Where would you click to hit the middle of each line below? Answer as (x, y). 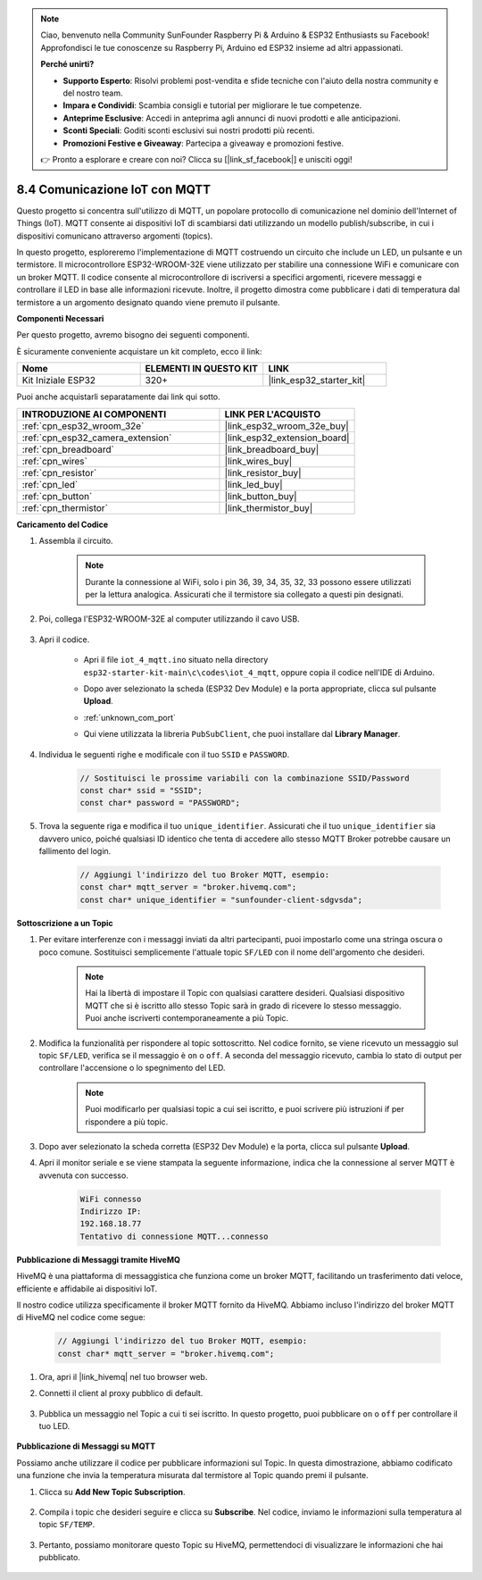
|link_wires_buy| (258, 461)
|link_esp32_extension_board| (287, 438)
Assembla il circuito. (76, 540)
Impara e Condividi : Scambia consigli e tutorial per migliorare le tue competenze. (212, 105)
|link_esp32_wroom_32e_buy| (287, 426)
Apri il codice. (64, 640)
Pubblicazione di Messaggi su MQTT (86, 1446)
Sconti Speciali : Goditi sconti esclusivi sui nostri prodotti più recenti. (189, 130)
